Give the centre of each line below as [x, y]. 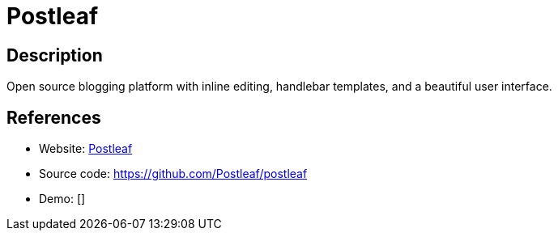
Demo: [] [62, 199]
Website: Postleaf [86, 149]
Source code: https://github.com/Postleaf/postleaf [173, 174]
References [54, 117]
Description [55, 55]
